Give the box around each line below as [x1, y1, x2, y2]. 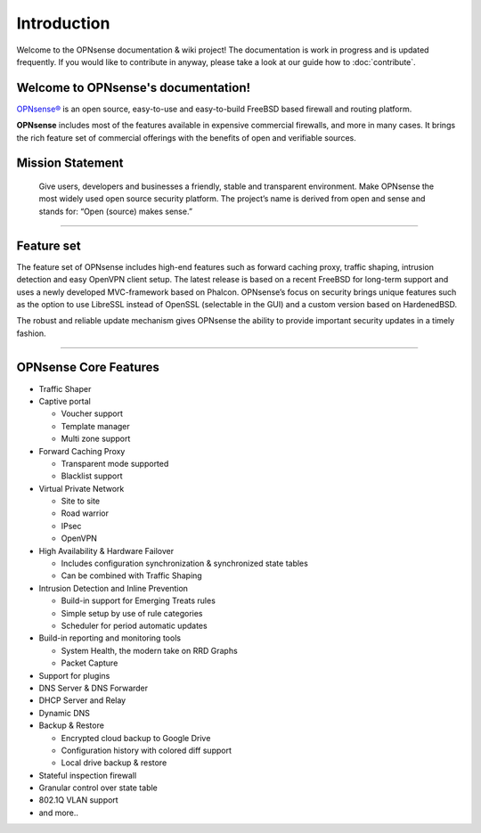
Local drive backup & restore [61, 757, 167, 768]
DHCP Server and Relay [38, 695, 126, 706]
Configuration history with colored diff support [61, 745, 232, 755]
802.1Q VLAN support [38, 795, 119, 805]
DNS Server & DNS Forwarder [38, 682, 149, 693]
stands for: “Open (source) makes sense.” [38, 206, 193, 216]
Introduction [16, 13, 110, 33]
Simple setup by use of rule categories [61, 608, 203, 618]
